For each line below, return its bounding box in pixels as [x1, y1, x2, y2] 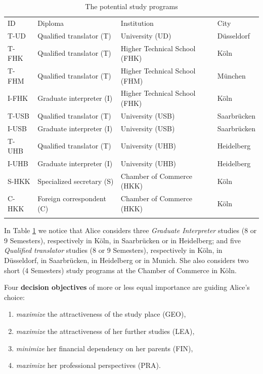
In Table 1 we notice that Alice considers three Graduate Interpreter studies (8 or [4, 225, 257, 236]
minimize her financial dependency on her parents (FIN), [16, 343, 193, 353]
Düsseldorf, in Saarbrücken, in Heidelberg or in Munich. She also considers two [4, 254, 249, 265]
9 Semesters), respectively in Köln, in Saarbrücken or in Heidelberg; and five [4, 235, 241, 245]
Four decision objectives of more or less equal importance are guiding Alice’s [4, 282, 250, 292]
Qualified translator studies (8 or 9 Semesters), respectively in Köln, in [4, 245, 223, 255]
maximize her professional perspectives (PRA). [16, 360, 161, 370]
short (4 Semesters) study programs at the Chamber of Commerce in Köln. [4, 265, 237, 275]
